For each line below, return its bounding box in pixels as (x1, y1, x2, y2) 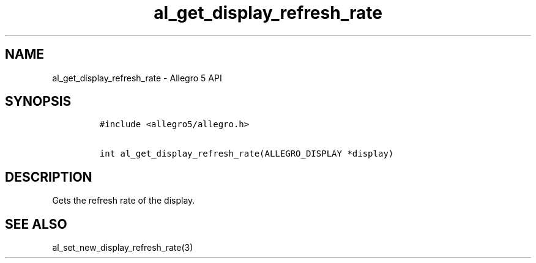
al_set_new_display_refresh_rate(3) (52, 242, 193, 253)
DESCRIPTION (5, 169, 92, 185)
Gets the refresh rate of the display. (52, 195, 195, 206)
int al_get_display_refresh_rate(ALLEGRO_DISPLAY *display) (99, 149, 394, 159)
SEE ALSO (5, 216, 67, 232)
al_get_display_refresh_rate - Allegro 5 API (52, 72, 222, 83)
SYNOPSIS (5, 94, 72, 109)
